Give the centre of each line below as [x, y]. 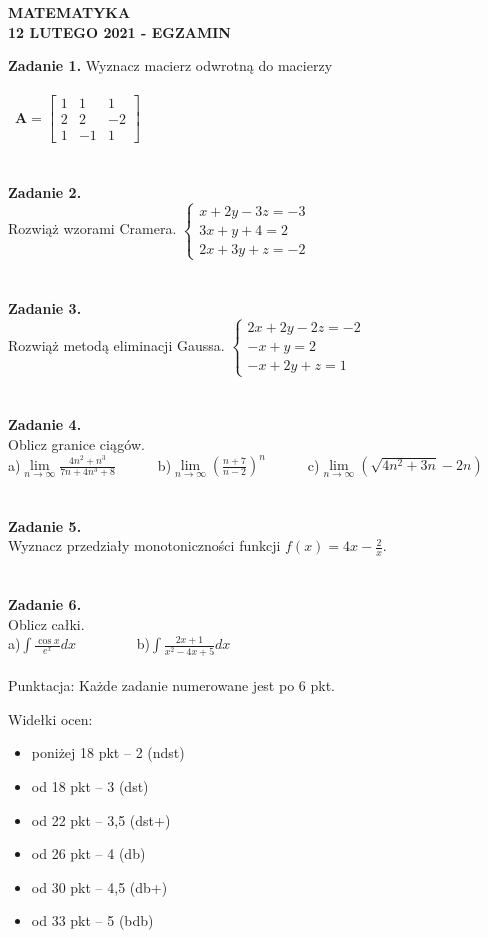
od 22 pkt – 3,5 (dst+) [101, 819]
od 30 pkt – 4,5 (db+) [99, 886]
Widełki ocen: [50, 718]
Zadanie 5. [45, 525]
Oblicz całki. [46, 623]
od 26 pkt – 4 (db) [88, 853]
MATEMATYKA [69, 12]
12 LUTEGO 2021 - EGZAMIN [119, 31]
